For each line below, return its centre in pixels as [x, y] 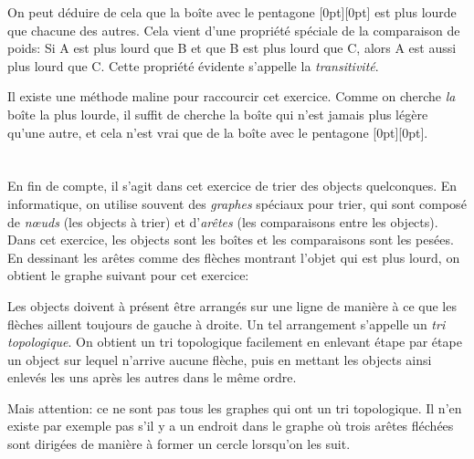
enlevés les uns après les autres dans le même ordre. [152, 377]
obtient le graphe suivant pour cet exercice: [128, 275]
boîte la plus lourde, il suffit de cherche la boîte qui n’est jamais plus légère [218, 114]
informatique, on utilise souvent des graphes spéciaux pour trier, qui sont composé [237, 203]
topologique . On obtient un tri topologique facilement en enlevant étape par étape [235, 342]
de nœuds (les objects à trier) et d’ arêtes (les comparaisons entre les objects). [223, 221]
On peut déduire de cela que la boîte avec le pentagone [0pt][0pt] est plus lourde [232, 12]
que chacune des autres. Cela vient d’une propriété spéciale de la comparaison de [234, 30]
